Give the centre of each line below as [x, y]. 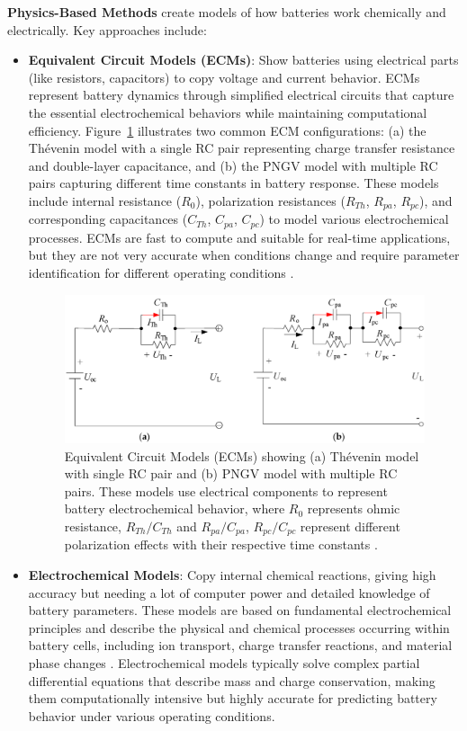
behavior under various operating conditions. [152, 715]
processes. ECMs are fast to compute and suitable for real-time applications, [239, 237]
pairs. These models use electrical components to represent [226, 490]
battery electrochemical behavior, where [175, 508]
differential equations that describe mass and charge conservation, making [232, 680]
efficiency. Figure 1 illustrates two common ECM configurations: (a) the [227, 130]
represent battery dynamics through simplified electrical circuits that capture [241, 95]
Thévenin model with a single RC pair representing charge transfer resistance [242, 148]
